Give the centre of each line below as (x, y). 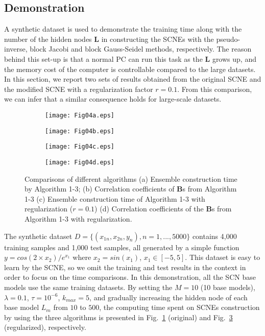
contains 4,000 (214, 236)
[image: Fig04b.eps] (80, 131)
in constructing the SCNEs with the (158, 39)
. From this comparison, (215, 89)
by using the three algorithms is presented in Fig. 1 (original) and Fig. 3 (118, 317)
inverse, (16, 49)
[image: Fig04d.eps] (80, 162)
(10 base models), (228, 287)
